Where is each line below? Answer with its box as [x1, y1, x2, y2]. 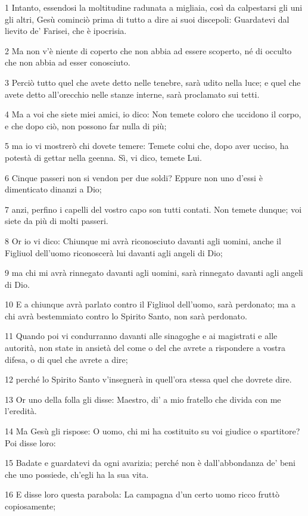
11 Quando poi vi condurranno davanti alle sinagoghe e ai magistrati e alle [5, 330, 278, 342]
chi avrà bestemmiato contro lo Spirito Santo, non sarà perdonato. [5, 309, 247, 322]
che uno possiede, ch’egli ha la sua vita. [5, 468, 149, 480]
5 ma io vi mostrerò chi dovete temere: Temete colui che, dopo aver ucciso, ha [5, 139, 289, 152]
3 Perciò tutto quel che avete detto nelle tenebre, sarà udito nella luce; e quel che [5, 76, 301, 88]
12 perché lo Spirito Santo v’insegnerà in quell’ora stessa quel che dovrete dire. [5, 373, 292, 386]
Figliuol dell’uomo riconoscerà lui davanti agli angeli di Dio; [5, 246, 223, 259]
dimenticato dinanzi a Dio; [5, 183, 102, 195]
